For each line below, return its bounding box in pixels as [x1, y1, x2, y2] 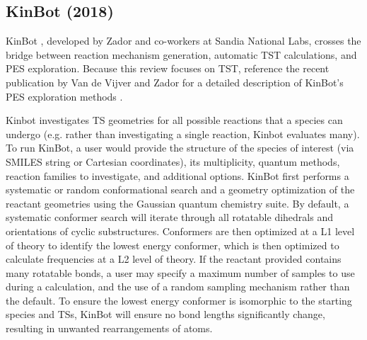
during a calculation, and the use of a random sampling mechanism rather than [6, 279, 350, 294]
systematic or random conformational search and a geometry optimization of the [6, 182, 355, 197]
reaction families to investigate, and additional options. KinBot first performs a [6, 168, 349, 183]
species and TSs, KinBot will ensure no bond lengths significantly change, [6, 307, 325, 322]
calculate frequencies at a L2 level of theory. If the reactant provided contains [6, 251, 342, 266]
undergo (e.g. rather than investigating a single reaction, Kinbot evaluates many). [6, 126, 360, 141]
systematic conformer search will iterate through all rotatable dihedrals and [6, 210, 333, 225]
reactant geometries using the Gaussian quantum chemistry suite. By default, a [6, 195, 349, 210]
